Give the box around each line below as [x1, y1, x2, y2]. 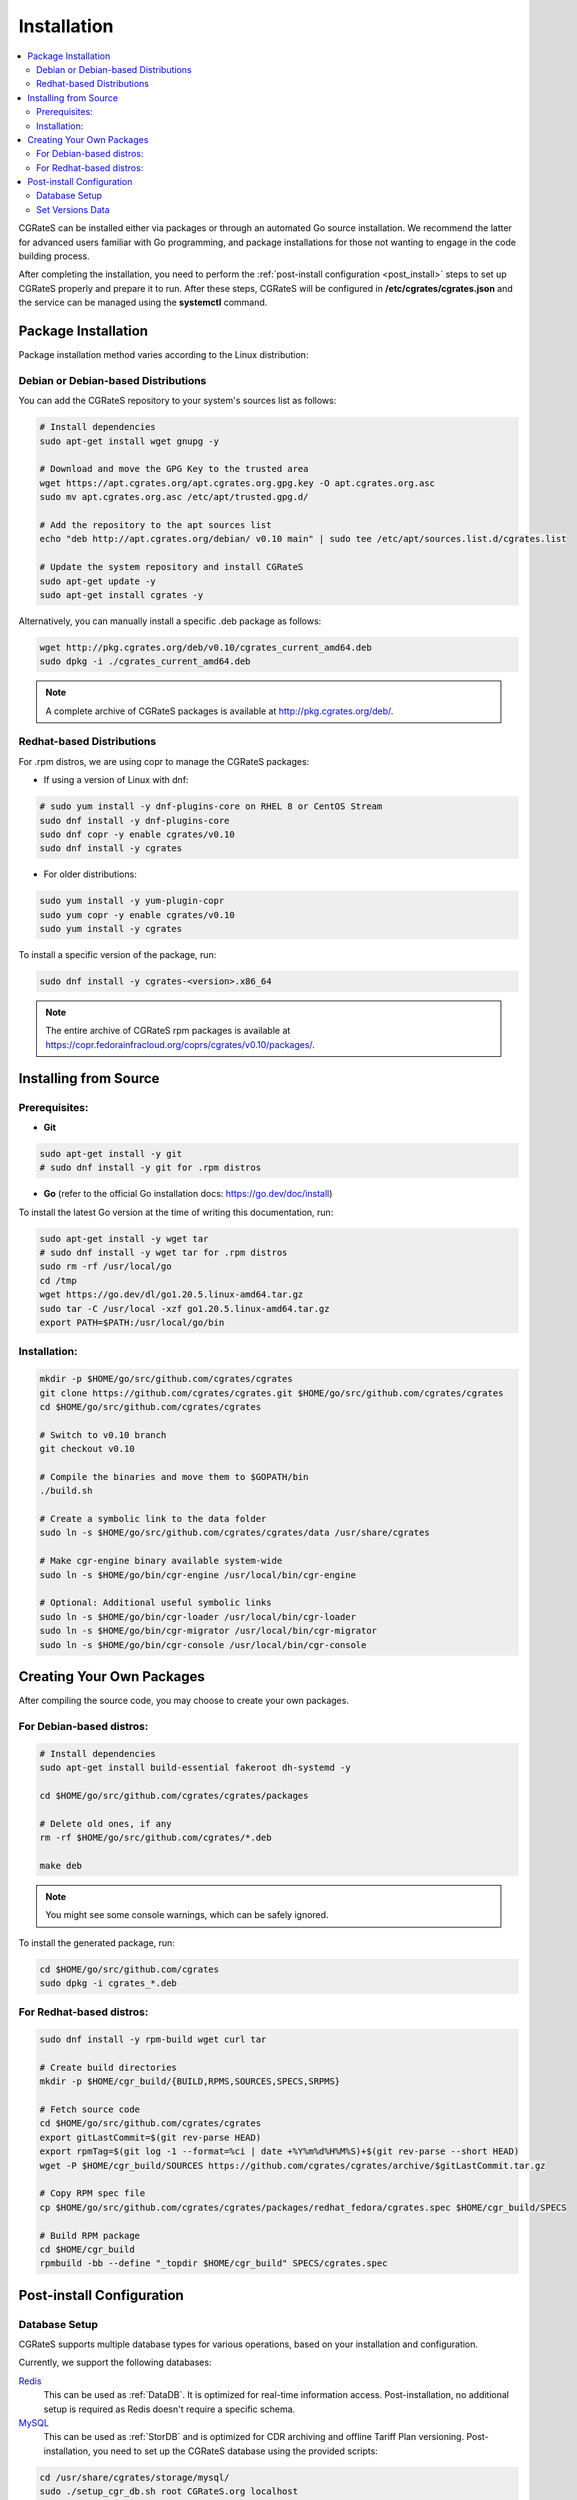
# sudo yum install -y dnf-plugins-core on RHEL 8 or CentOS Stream [39, 801, 383, 812]
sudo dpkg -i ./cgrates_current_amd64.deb [39, 656, 251, 667]
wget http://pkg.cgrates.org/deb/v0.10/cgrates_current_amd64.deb [39, 641, 372, 653]
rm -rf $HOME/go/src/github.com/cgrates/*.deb [39, 1832, 272, 1843]
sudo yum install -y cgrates [39, 923, 183, 935]
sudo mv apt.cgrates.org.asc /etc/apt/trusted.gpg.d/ [39, 491, 309, 503]
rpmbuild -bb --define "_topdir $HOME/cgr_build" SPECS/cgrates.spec [39, 2258, 388, 2269]
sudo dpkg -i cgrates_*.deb [39, 1977, 177, 1989]
